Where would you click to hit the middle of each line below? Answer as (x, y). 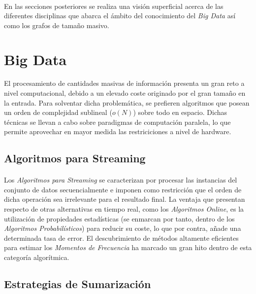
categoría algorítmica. (37, 257)
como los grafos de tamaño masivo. (57, 25)
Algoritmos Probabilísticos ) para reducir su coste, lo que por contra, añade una (123, 228)
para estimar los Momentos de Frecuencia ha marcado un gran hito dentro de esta (128, 247)
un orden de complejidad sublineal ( (58, 112)
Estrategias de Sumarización (78, 284)
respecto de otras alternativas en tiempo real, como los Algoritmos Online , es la (124, 209)
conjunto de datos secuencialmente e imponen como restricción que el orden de (123, 189)
